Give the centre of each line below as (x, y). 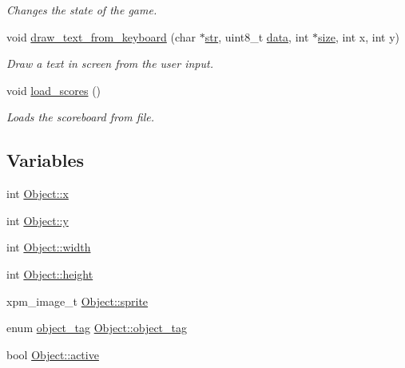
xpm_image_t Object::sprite (77, 301)
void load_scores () (54, 90)
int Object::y (38, 220)
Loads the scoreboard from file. (81, 117)
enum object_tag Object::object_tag (97, 328)
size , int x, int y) (359, 36)
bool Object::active (53, 354)
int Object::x (38, 194)
